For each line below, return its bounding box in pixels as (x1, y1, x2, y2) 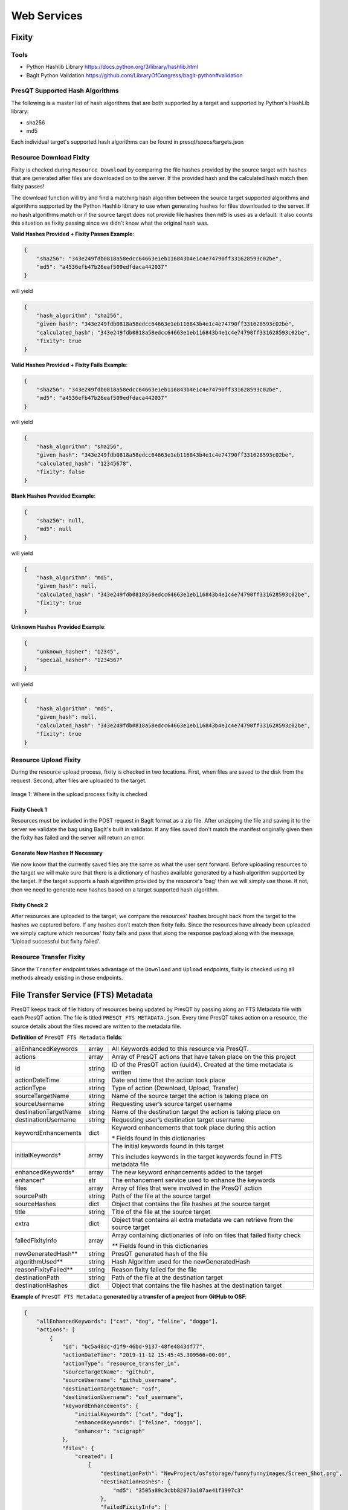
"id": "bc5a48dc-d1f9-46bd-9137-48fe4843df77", (62, 1343, 206, 1350)
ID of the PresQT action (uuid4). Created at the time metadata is (111, 1061, 293, 1069)
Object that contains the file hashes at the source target (111, 1200, 270, 1208)
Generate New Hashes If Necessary (11, 849, 103, 857)
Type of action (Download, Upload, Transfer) (111, 1084, 239, 1093)
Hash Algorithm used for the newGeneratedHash (111, 1258, 250, 1266)
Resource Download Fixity (11, 153, 90, 162)
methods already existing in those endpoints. (11, 974, 123, 981)
